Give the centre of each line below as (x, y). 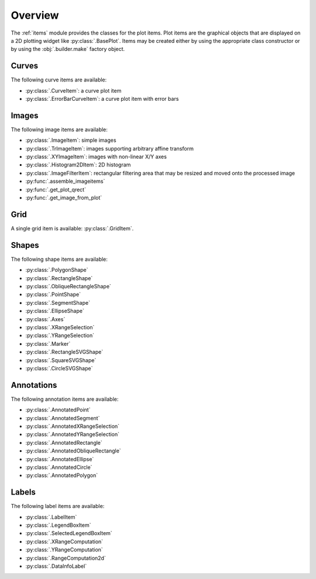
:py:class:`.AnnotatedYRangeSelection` (73, 434)
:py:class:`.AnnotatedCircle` (59, 467)
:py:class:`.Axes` (45, 319)
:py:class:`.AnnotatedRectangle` (64, 442)
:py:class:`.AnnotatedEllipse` (60, 459)
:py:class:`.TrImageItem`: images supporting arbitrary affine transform (110, 148)
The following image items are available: (59, 130)
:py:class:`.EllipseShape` (55, 311)
